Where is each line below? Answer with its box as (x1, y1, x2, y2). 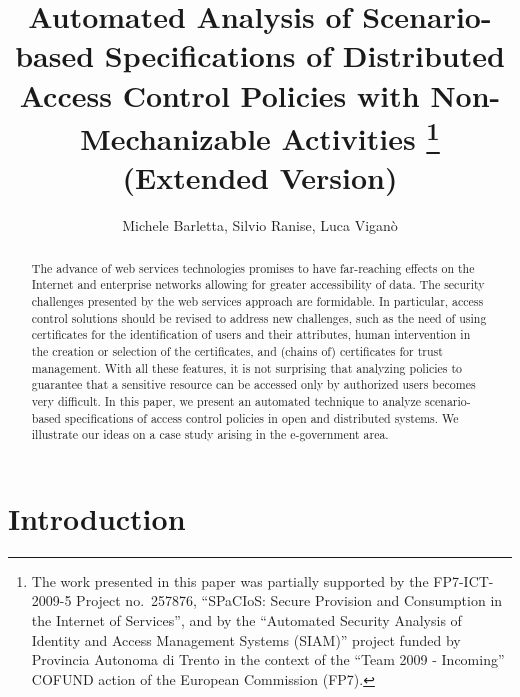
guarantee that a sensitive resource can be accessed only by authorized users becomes (31, 376, 476, 393)
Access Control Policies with (19, 74, 420, 115)
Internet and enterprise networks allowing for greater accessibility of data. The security (31, 276, 485, 293)
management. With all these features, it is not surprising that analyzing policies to (31, 359, 463, 376)
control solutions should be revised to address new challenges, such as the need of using (31, 309, 487, 326)
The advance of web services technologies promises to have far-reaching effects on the (31, 259, 475, 276)
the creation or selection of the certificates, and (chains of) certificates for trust (31, 342, 443, 359)
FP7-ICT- (433, 570, 494, 591)
